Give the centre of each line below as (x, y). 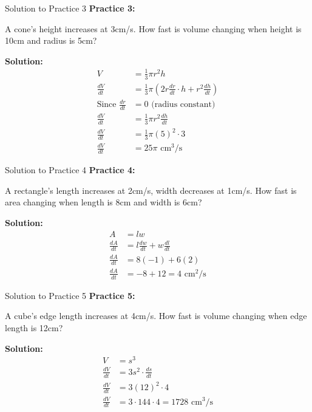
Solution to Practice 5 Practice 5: (70, 295)
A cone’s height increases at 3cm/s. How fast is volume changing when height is (153, 28)
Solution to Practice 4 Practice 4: (70, 170)
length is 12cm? (34, 327)
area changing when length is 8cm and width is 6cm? (103, 202)
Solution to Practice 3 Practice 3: (70, 8)
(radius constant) (183, 105)
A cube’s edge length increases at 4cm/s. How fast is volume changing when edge (156, 316)
